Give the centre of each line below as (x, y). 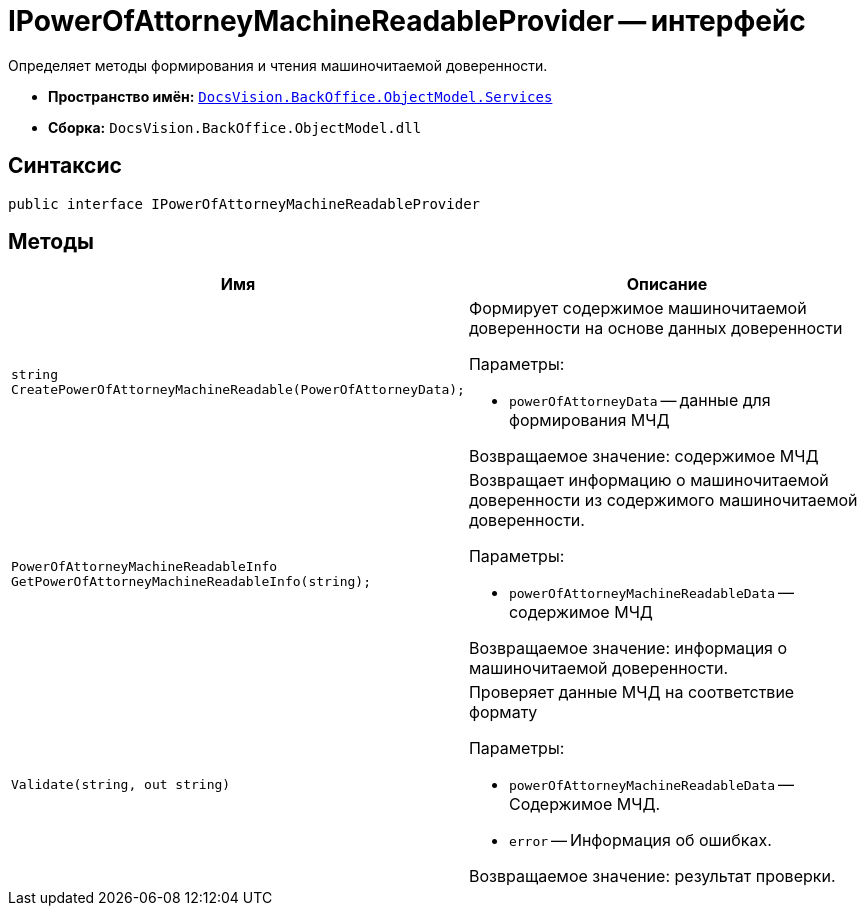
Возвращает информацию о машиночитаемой (648, 480)
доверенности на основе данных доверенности (655, 328)
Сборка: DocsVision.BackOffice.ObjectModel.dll (235, 127)
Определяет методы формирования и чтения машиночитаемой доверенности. (278, 65)
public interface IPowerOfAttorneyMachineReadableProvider (244, 203)
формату (503, 712)
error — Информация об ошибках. (640, 840)
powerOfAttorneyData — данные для (639, 400)
